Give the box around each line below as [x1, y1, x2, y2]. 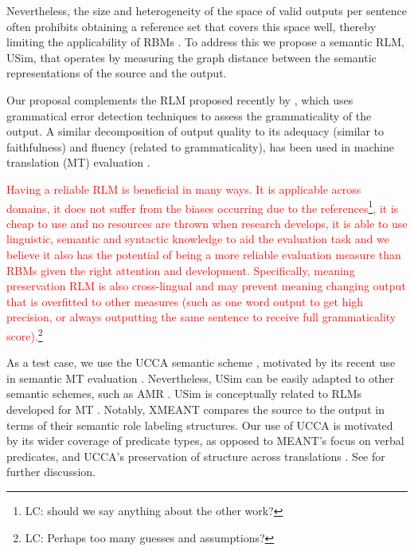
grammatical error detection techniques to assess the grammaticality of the [6, 107, 372, 124]
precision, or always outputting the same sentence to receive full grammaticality [6, 309, 396, 325]
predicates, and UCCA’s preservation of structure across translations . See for [6, 447, 385, 464]
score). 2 [6, 325, 43, 344]
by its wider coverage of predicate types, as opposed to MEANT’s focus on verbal [6, 432, 404, 449]
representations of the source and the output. [6, 65, 227, 81]
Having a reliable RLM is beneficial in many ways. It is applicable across [6, 180, 361, 197]
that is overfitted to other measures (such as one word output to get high [6, 293, 364, 309]
